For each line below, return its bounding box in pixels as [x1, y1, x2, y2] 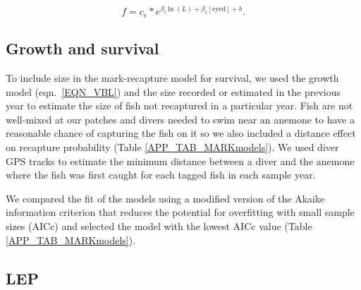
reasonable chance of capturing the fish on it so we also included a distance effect [6, 126, 356, 140]
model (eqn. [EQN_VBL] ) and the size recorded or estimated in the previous [6, 84, 341, 99]
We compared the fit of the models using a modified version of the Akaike [6, 191, 325, 205]
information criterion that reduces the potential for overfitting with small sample [6, 205, 355, 219]
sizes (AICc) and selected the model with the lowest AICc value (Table [6, 219, 312, 234]
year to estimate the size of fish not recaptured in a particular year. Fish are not [6, 98, 353, 113]
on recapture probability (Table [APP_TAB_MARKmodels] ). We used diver [6, 140, 339, 155]
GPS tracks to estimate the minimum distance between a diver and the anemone [6, 153, 355, 168]
